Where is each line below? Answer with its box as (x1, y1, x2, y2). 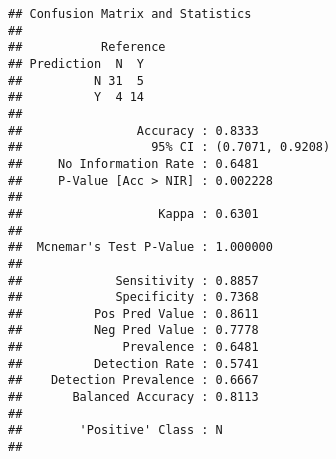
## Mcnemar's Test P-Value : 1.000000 (8, 240, 273, 255)
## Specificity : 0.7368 (8, 290, 259, 305)
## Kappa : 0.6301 (8, 206, 259, 221)
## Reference (8, 40, 166, 55)
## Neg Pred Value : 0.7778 (8, 323, 259, 338)
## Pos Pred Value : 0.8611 (8, 306, 259, 321)
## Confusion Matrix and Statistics (8, 7, 252, 21)
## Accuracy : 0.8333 (8, 123, 259, 138)
